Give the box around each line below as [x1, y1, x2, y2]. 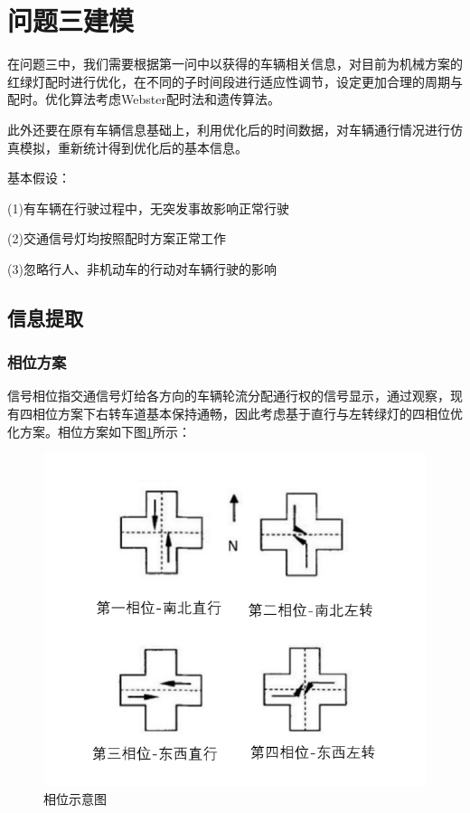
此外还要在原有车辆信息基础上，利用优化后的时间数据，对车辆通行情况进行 [7, 119, 450, 138]
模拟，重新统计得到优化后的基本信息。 [19, 137, 248, 156]
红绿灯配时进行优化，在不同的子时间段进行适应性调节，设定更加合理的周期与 [7, 71, 463, 90]
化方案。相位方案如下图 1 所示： [7, 421, 191, 440]
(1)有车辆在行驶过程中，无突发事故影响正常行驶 [7, 198, 289, 217]
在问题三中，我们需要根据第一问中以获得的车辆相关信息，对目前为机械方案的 [7, 54, 463, 73]
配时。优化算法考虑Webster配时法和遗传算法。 [7, 90, 280, 109]
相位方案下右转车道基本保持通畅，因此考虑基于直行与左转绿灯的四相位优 [32, 404, 463, 423]
